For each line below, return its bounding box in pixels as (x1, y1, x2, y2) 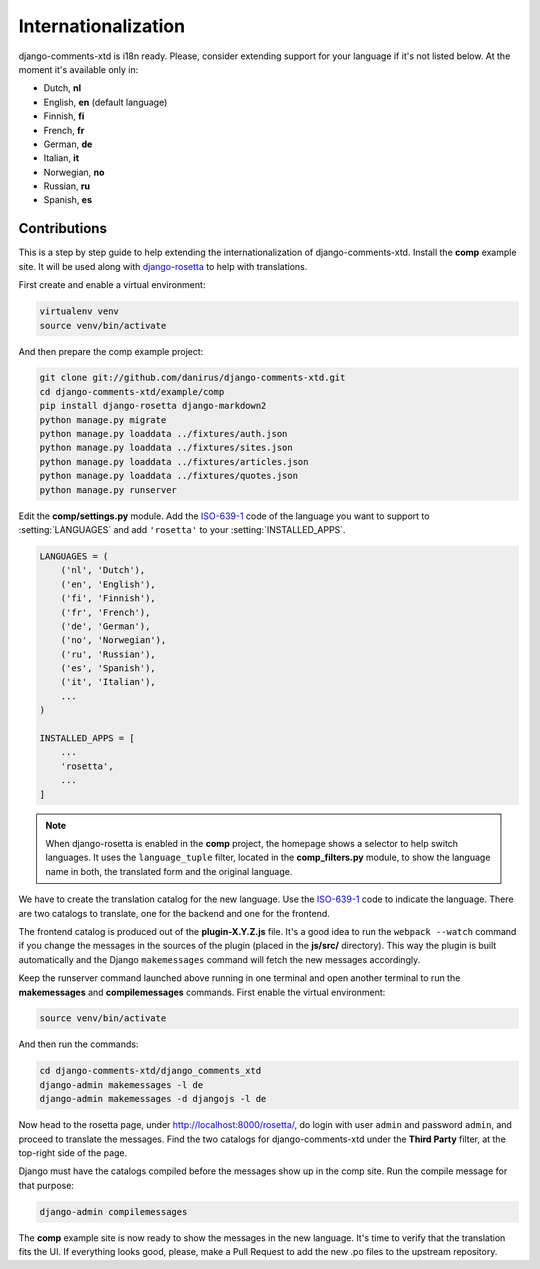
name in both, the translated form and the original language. (45, 865, 293, 877)
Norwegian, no (43, 166, 105, 178)
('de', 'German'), (60, 620, 151, 632)
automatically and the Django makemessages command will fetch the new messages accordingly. (18, 953, 421, 965)
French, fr (43, 124, 85, 136)
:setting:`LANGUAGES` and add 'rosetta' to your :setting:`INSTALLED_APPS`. (18, 523, 346, 535)
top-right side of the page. (18, 1147, 128, 1159)
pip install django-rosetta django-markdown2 (39, 400, 267, 412)
